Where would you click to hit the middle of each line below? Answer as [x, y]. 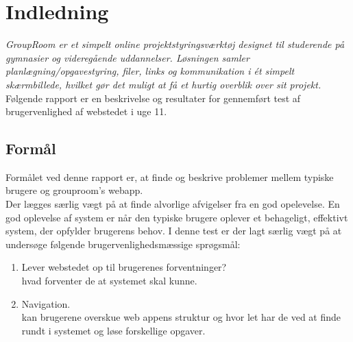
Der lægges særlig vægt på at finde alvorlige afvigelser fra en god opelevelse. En [173, 204]
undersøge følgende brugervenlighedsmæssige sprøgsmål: [123, 244]
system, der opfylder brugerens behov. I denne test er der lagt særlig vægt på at [174, 231]
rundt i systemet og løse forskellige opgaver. [113, 330]
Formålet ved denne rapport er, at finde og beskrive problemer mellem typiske [170, 176]
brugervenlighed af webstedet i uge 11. [86, 111]
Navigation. [46, 303]
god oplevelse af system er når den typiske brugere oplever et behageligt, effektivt [177, 217]
